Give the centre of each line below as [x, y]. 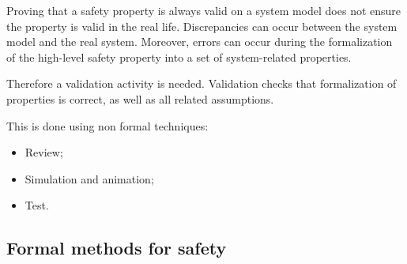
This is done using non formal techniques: [107, 125]
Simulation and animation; [89, 178]
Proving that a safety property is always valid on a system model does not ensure [204, 10]
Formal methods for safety [117, 248]
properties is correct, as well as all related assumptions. [140, 98]
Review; [44, 152]
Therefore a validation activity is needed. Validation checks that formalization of [202, 83]
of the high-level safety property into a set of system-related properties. [179, 57]
